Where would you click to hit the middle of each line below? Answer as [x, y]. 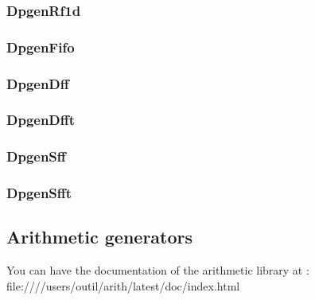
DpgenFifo [41, 47]
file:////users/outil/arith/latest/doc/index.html [123, 285]
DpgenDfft [41, 120]
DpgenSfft [39, 193]
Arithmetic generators [100, 237]
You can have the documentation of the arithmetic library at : [158, 270]
